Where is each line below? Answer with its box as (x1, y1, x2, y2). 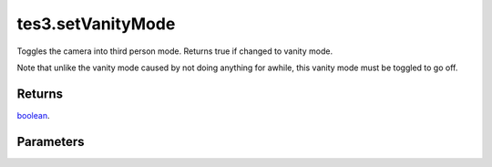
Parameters (16, 133, 85, 150)
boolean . (16, 110, 50, 120)
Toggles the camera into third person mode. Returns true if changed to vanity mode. (16, 46, 333, 57)
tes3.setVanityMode (16, 14, 176, 34)
